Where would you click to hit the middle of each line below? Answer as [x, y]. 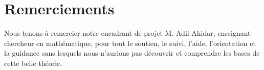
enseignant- [235, 33]
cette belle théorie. [33, 63]
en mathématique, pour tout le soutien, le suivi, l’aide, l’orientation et [146, 43]
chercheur [19, 43]
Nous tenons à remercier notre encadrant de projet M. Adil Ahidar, [110, 33]
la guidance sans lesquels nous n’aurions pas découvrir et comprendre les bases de [132, 53]
